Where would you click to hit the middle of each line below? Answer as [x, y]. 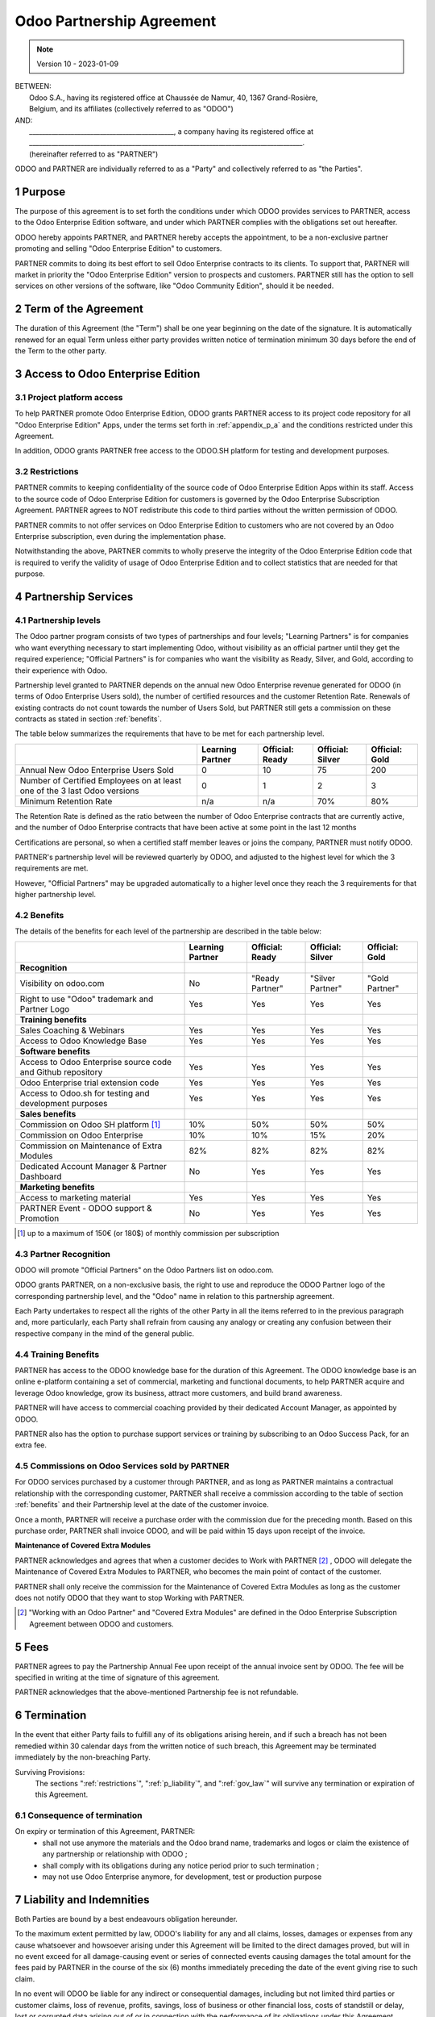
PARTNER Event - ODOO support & [86, 1208]
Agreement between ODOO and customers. [101, 1624]
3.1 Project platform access [69, 397]
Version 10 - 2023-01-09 [78, 64]
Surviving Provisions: [50, 1772]
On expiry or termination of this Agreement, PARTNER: [105, 1831]
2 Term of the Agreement [79, 309]
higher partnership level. [56, 895]
